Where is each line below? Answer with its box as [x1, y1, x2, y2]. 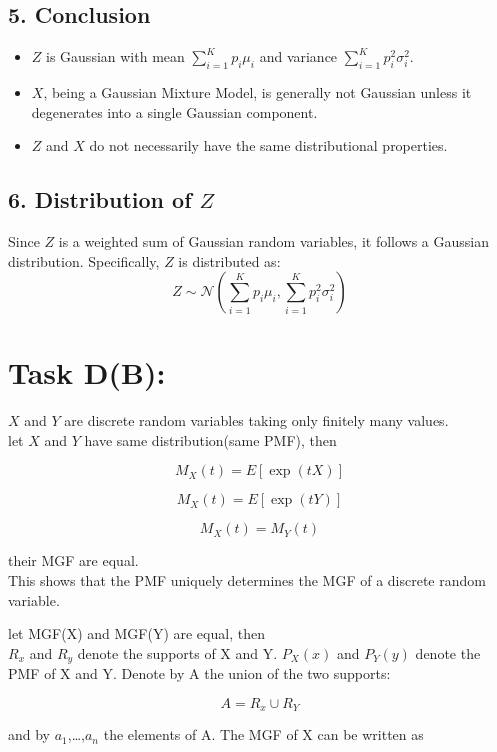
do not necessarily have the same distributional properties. [89, 135, 448, 156]
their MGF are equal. [8, 550, 139, 571]
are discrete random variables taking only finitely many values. [64, 410, 449, 431]
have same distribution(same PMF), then [84, 429, 337, 450]
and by [8, 724, 51, 745]
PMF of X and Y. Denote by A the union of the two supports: [8, 663, 391, 684]
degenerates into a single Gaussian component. [31, 101, 318, 122]
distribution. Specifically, [8, 250, 160, 271]
